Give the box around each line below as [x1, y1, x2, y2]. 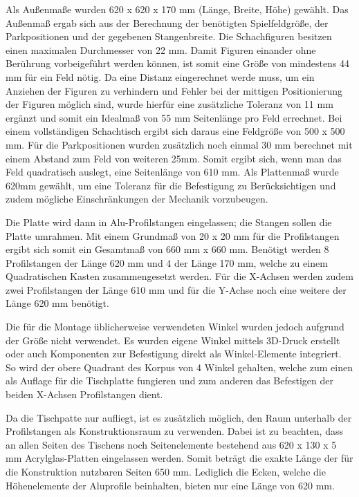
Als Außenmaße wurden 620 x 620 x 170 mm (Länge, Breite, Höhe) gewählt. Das [6, 2, 349, 16]
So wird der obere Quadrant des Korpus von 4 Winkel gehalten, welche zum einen [6, 359, 353, 374]
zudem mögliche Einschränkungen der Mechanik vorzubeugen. [6, 191, 268, 206]
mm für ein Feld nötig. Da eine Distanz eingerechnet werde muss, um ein [6, 69, 315, 84]
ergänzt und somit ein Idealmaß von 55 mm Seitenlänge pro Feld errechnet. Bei [6, 110, 342, 124]
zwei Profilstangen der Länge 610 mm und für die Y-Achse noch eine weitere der [6, 282, 347, 297]
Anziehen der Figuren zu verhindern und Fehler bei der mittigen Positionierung [6, 83, 343, 97]
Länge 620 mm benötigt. [6, 296, 109, 310]
